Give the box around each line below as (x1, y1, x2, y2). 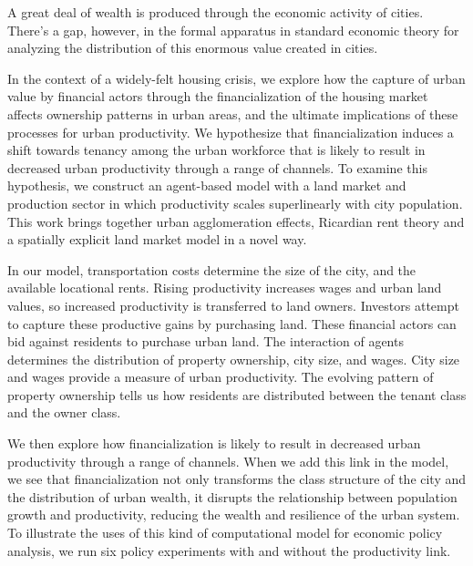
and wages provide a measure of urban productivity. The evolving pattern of (7, 367, 434, 386)
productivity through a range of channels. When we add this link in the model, (7, 451, 449, 470)
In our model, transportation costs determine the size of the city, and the (7, 260, 416, 279)
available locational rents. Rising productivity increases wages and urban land (7, 278, 442, 297)
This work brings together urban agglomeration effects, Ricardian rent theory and (7, 211, 465, 231)
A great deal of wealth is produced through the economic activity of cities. (7, 3, 424, 21)
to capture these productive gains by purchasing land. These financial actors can (7, 314, 457, 333)
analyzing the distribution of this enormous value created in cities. (7, 38, 378, 57)
